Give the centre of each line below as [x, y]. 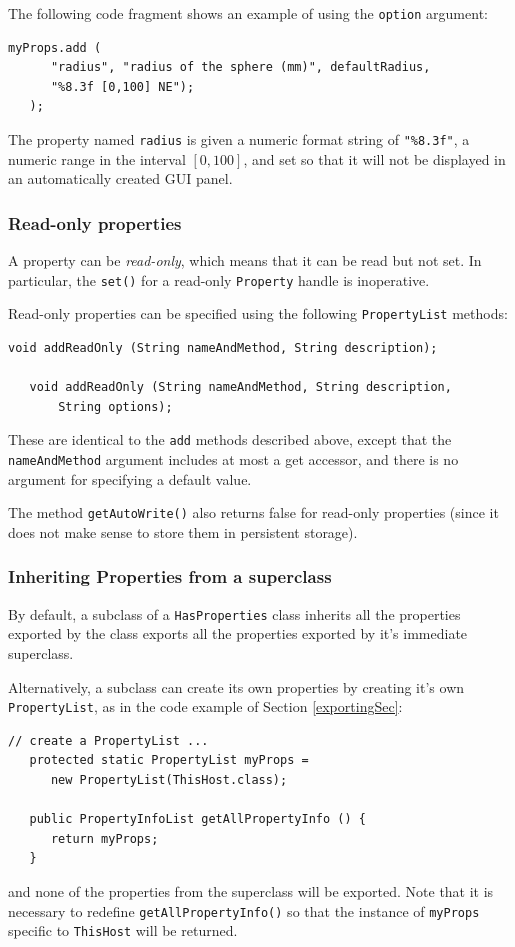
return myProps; [104, 838]
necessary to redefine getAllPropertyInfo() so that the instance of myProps [244, 910]
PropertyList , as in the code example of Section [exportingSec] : [205, 706]
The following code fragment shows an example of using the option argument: [248, 13]
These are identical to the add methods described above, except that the [230, 439]
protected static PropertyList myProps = [169, 760]
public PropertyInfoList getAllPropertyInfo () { [197, 819]
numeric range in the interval [97, 158]
